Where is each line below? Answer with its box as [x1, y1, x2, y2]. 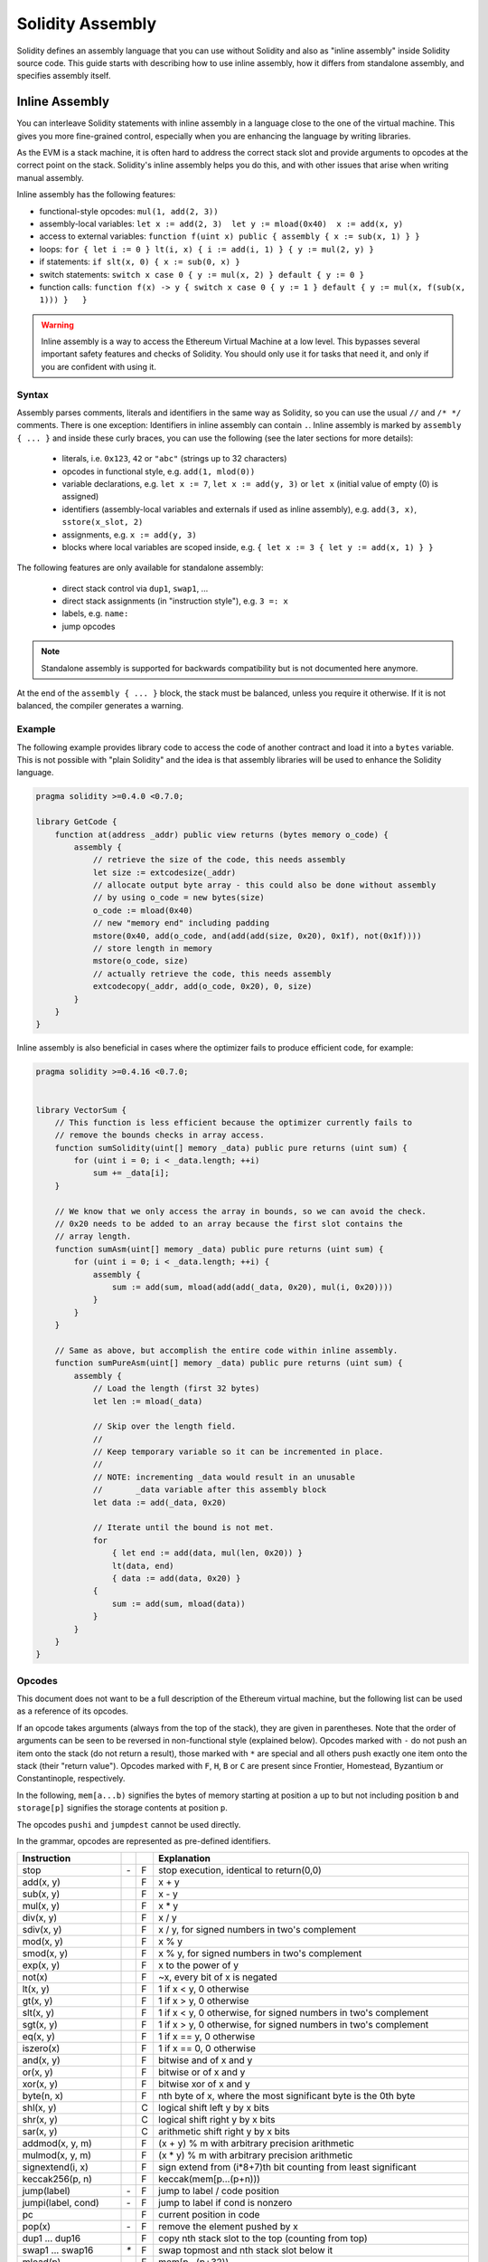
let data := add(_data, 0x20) [92, 1497, 227, 1507]
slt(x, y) [22, 2007, 55, 2020]
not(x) [22, 1971, 49, 1983]
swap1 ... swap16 [22, 2244, 94, 2257]
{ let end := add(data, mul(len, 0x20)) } [111, 1548, 303, 1558]
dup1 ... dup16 [22, 2232, 81, 2245]
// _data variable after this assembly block [92, 1485, 327, 1495]
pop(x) [22, 2220, 52, 2233]
